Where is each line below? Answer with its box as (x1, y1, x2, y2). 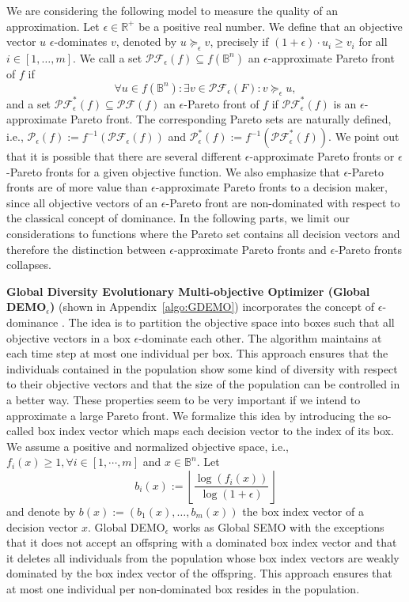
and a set (6, 95, 51, 112)
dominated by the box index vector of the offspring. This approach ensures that (6, 565, 392, 581)
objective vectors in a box (6, 329, 131, 346)
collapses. (6, 256, 51, 273)
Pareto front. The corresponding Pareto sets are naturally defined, (70, 111, 392, 127)
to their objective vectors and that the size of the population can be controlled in (6, 376, 400, 392)
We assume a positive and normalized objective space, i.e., (6, 437, 289, 454)
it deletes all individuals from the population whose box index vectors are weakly (6, 549, 400, 566)
